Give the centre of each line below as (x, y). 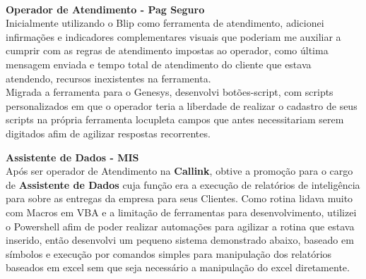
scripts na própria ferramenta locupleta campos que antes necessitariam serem (175, 119)
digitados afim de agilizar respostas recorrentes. (108, 133)
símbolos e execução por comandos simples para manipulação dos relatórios (169, 253)
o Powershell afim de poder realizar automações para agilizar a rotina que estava (180, 226)
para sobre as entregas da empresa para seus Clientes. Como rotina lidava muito (179, 198)
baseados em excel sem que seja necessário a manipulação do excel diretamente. (178, 267)
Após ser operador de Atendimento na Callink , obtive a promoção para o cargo (179, 171)
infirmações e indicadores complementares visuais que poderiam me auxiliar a (173, 36)
